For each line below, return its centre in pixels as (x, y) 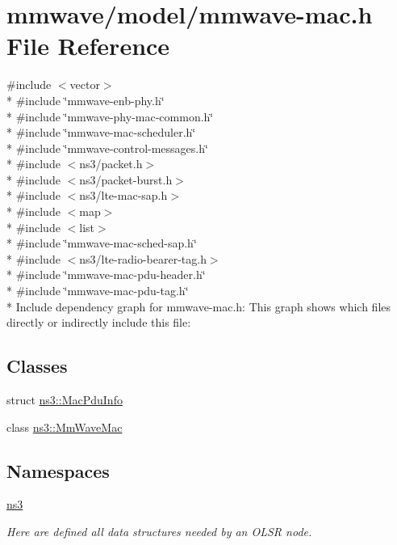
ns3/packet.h (111, 164)
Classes (37, 366)
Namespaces (58, 470)
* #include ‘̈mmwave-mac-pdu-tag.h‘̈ (98, 291)
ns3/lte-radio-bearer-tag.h (143, 258)
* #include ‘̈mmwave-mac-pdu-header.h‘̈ (106, 275)
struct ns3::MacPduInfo (65, 400)
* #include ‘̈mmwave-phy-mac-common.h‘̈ (110, 116)
